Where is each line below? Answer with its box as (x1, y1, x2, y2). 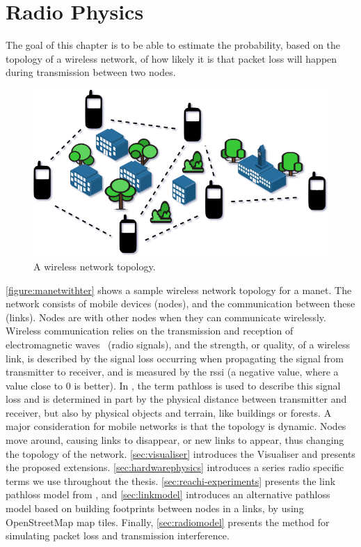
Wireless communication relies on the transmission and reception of (6, 323, 294, 338)
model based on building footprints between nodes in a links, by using (6, 501, 304, 516)
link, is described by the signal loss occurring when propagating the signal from (6, 350, 344, 365)
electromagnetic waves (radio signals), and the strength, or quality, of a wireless (6, 337, 350, 351)
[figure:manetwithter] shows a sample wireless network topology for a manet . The (6, 282, 352, 297)
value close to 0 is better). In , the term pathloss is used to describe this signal (6, 378, 341, 392)
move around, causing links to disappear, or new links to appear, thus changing (6, 433, 344, 447)
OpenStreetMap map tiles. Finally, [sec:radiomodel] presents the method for (6, 514, 330, 529)
